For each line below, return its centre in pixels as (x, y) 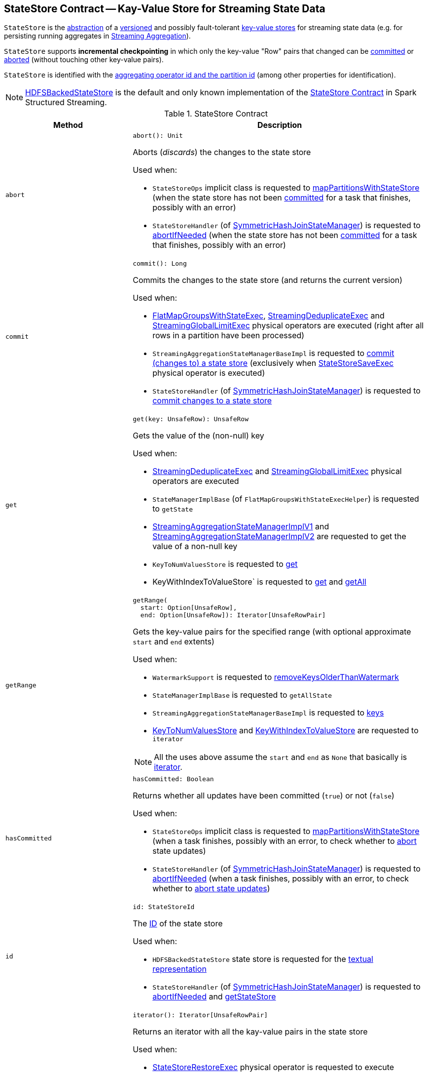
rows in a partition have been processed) (229, 336)
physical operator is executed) (209, 373)
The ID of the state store (178, 924)
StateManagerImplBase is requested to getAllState (242, 695)
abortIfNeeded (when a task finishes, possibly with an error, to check (281, 879)
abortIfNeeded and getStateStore (214, 997)
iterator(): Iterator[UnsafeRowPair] (200, 1015)
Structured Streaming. (66, 102)
